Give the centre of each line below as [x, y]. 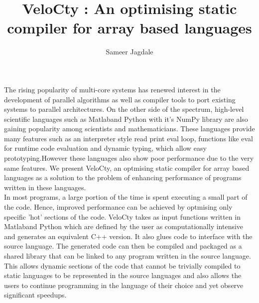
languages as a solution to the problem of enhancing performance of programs [123, 177]
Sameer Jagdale [129, 52]
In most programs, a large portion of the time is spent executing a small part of [126, 197]
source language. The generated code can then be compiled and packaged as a [123, 246]
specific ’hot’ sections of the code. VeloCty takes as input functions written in [122, 216]
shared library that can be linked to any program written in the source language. [128, 256]
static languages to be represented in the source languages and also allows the [123, 275]
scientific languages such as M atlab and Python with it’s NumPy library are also [126, 119]
